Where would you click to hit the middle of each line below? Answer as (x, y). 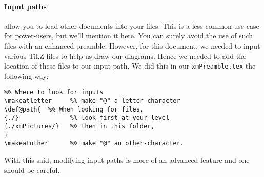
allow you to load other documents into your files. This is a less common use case (132, 25)
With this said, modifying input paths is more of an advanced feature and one (127, 160)
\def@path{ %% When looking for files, (74, 109)
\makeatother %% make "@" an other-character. (94, 143)
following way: (26, 75)
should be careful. (32, 170)
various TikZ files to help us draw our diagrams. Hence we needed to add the (125, 56)
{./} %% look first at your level (87, 118)
